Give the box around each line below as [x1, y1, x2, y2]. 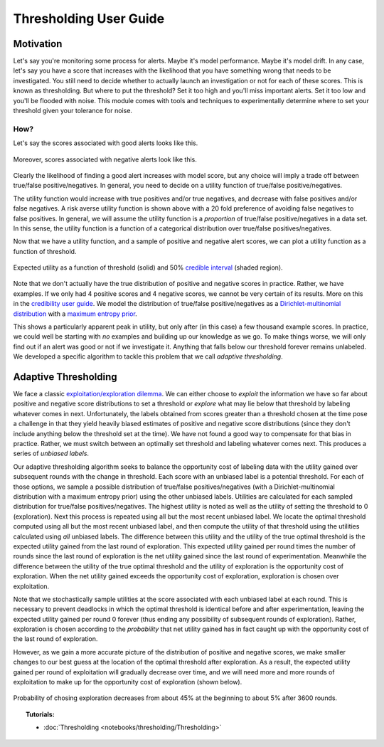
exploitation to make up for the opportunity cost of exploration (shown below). [13, 678, 242, 687]
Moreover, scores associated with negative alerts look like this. [13, 155, 197, 164]
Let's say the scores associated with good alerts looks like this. [13, 139, 198, 147]
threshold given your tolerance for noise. [13, 107, 133, 115]
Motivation [13, 38, 63, 50]
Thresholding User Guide [13, 11, 165, 26]
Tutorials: [26, 710, 55, 719]
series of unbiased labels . [13, 449, 89, 458]
